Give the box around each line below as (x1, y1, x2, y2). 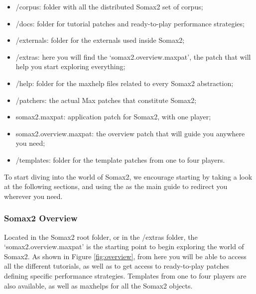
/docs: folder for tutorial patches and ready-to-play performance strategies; (15, 18, 245, 28)
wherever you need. (4, 191, 63, 201)
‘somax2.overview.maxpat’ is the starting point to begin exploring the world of (4, 241, 244, 252)
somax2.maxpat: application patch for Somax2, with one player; (15, 111, 211, 122)
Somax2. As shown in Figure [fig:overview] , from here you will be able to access (4, 251, 247, 261)
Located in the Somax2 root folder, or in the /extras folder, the (4, 231, 198, 242)
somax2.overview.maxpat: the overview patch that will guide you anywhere (15, 128, 245, 138)
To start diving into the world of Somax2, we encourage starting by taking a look (4, 171, 253, 182)
